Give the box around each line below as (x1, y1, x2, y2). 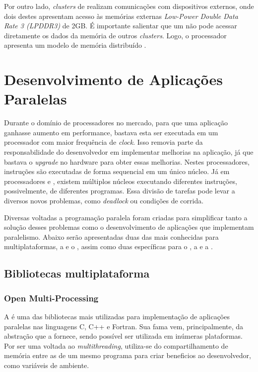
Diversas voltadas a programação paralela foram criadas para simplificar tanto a (4, 212, 248, 222)
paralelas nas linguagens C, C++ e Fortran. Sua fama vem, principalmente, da (4, 321, 244, 331)
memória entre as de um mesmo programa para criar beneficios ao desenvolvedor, (4, 350, 251, 361)
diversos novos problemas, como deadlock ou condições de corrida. (4, 195, 204, 206)
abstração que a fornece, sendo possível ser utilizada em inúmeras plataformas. (4, 331, 243, 341)
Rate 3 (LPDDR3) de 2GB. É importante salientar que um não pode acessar (4, 20, 237, 31)
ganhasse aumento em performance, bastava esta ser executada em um (4, 127, 218, 137)
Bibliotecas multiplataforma (4, 266, 150, 281)
